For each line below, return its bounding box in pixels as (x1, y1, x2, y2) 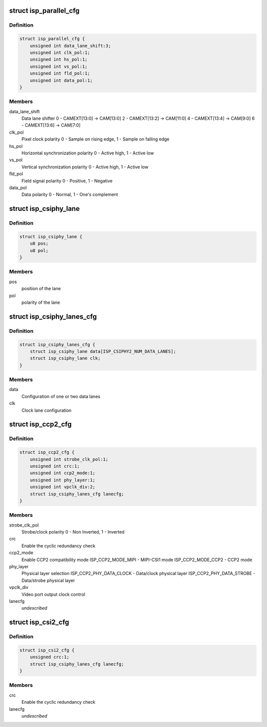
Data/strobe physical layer (21, 577, 75, 583)
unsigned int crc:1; (30, 463, 80, 469)
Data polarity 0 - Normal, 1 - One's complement (21, 192, 118, 197)
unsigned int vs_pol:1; (30, 63, 88, 69)
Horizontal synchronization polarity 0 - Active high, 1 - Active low (21, 150, 154, 156)
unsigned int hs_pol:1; (30, 57, 88, 62)
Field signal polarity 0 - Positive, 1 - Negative (21, 178, 113, 184)
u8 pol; (30, 247, 49, 253)
